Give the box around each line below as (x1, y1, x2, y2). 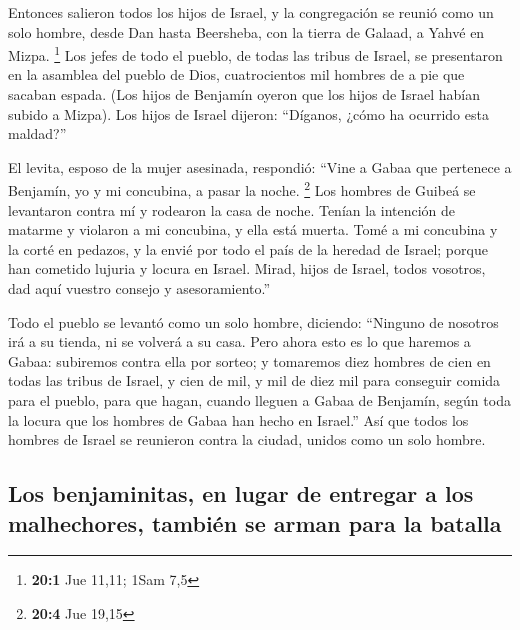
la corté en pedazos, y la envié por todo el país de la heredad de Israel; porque (8, 238, 488, 259)
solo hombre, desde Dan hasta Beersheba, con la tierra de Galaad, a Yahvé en (8, 21, 485, 42)
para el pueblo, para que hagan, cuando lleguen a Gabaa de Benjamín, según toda (8, 390, 511, 410)
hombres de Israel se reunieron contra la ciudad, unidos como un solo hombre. (8, 429, 486, 450)
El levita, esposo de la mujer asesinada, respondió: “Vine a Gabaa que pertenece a (8, 156, 512, 177)
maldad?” (8, 123, 67, 144)
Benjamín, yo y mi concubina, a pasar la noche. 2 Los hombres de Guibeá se (8, 177, 476, 201)
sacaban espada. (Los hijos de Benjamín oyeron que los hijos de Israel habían (8, 84, 480, 105)
